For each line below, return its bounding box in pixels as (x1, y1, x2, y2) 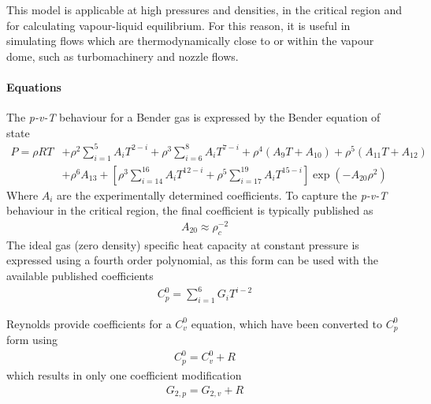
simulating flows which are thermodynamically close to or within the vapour (6, 32, 374, 49)
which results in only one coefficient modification (6, 366, 242, 383)
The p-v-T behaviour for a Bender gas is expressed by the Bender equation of (6, 109, 381, 125)
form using (6, 331, 58, 348)
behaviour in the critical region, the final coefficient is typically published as (6, 202, 373, 219)
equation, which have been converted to (191, 315, 382, 331)
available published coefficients (6, 267, 154, 283)
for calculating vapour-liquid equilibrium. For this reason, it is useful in (6, 17, 351, 33)
